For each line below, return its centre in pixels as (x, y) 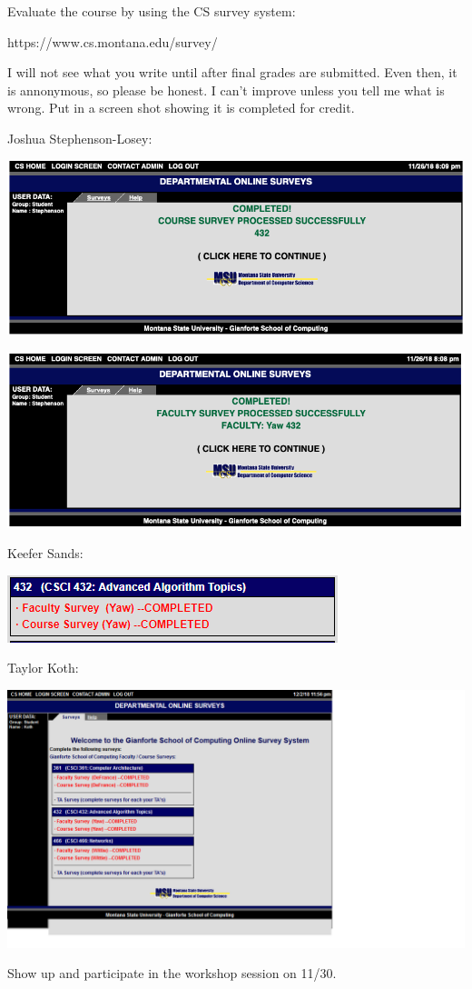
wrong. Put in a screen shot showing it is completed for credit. (181, 108)
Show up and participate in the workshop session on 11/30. (172, 973)
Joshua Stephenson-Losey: (80, 138)
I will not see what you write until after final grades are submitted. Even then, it (232, 72)
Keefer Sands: (45, 553)
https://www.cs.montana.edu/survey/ (113, 41)
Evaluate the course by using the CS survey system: (152, 11)
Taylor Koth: (43, 668)
